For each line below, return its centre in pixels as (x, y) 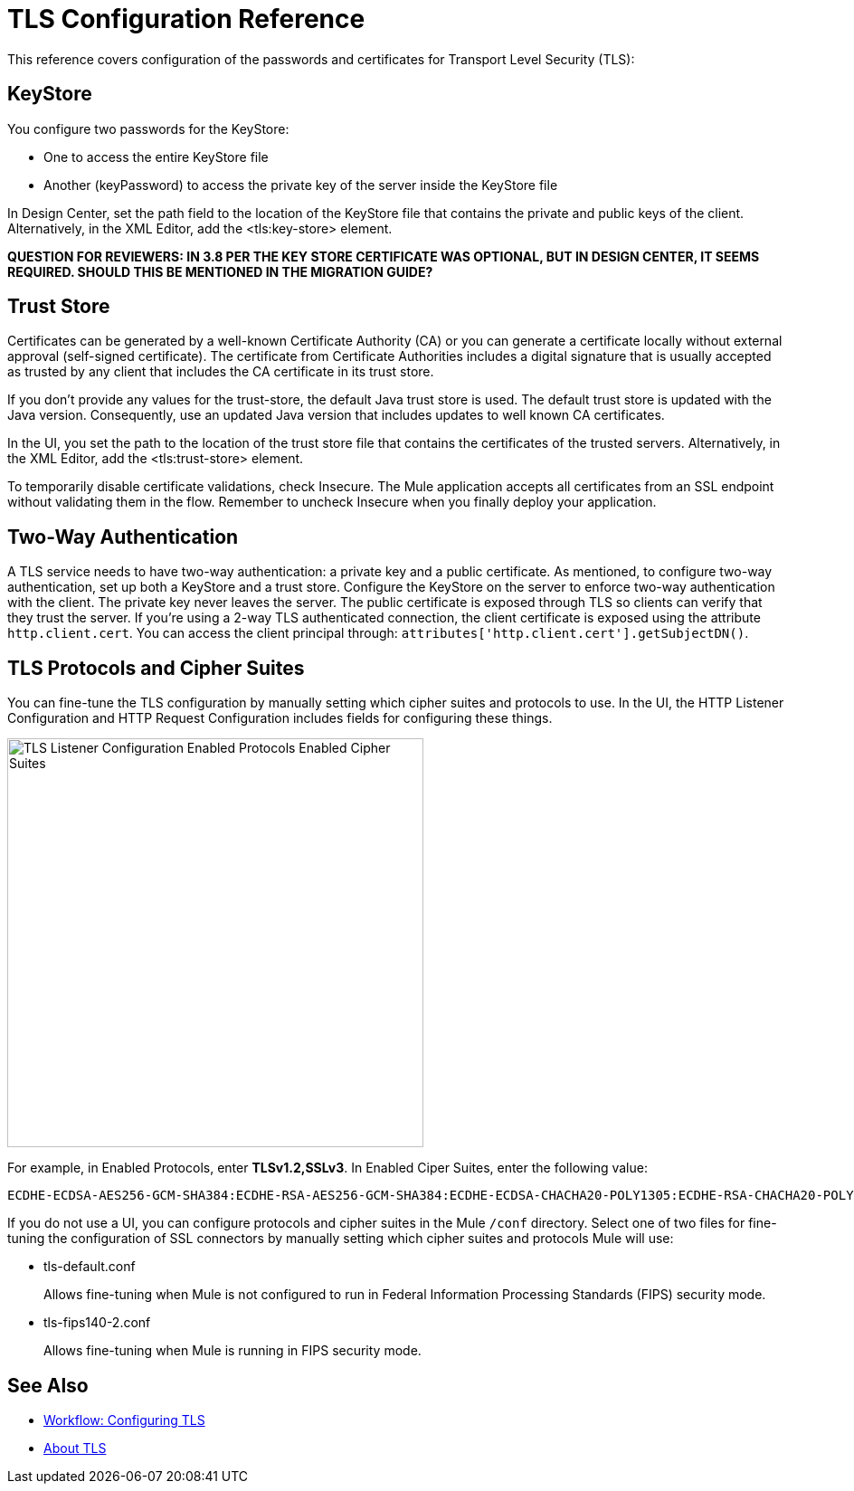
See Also (48, 1385)
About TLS (75, 1448)
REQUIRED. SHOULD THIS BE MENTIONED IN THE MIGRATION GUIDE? (220, 271)
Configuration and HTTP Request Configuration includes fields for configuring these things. (280, 718)
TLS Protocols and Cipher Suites (156, 668)
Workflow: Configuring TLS (124, 1420)
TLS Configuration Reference (186, 19)
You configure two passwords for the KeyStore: (148, 128)
